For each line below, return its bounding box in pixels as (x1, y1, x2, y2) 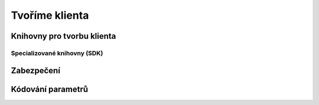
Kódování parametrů (11, 84, 89, 94)
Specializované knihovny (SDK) (11, 49, 103, 57)
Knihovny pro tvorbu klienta (11, 31, 116, 41)
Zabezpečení (11, 65, 60, 76)
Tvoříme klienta (11, 9, 89, 22)
